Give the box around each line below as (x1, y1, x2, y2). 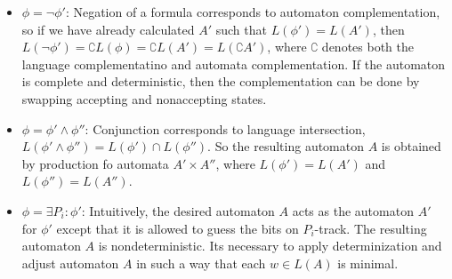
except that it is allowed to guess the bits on (56, 219, 299, 237)
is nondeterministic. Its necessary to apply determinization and (98, 236, 442, 255)
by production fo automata (21, 154, 169, 172)
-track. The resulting (314, 219, 427, 237)
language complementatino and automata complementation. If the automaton (21, 54, 446, 73)
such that (215, 20, 267, 38)
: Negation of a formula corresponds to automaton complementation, (65, 3, 440, 20)
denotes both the (321, 37, 414, 56)
